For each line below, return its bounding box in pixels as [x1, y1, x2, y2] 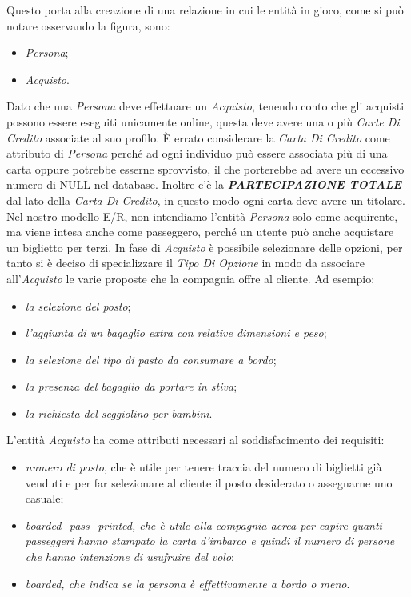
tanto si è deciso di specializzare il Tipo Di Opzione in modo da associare [6, 254, 365, 271]
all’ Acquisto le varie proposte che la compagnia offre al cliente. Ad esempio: [6, 270, 375, 286]
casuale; [25, 490, 64, 507]
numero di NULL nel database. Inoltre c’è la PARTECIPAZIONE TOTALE [6, 176, 402, 193]
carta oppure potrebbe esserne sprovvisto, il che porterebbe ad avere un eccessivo [6, 160, 405, 177]
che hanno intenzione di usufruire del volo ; [25, 548, 234, 565]
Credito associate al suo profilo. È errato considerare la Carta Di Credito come [6, 129, 390, 146]
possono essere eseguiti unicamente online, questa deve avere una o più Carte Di [6, 113, 400, 130]
